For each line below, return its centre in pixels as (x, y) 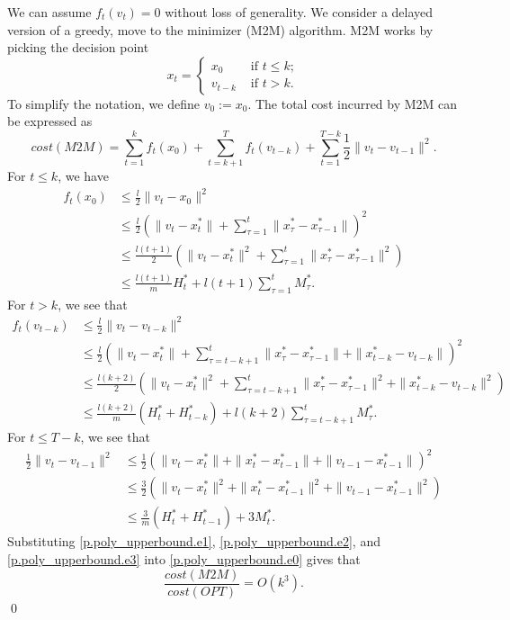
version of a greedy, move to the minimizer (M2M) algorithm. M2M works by (220, 29)
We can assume (49, 12)
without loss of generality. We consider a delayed (299, 12)
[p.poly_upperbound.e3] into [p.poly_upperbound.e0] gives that (184, 559)
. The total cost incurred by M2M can (353, 103)
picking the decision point (78, 47)
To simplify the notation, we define (103, 103)
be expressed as (50, 121)
